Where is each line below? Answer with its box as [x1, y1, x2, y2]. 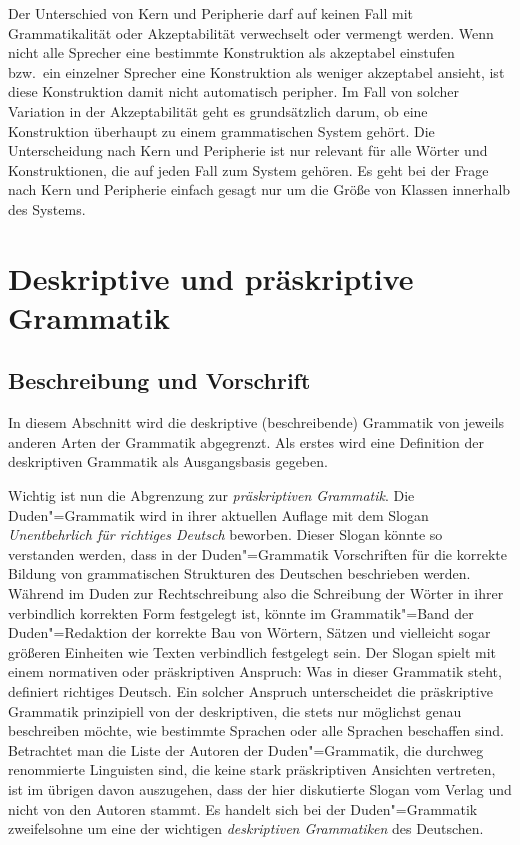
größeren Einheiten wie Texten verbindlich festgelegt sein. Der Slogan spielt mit [8, 641, 497, 662]
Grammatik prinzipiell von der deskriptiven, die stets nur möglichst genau [8, 700, 462, 721]
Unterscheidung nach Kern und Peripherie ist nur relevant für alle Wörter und [8, 140, 488, 161]
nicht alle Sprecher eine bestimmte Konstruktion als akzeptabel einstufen [8, 42, 455, 63]
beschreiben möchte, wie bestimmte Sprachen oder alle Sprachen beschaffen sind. [8, 720, 504, 741]
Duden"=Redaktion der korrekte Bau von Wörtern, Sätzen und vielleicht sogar [8, 622, 491, 643]
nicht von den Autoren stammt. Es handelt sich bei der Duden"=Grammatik [8, 798, 478, 819]
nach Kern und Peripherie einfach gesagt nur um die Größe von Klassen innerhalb [8, 179, 511, 200]
